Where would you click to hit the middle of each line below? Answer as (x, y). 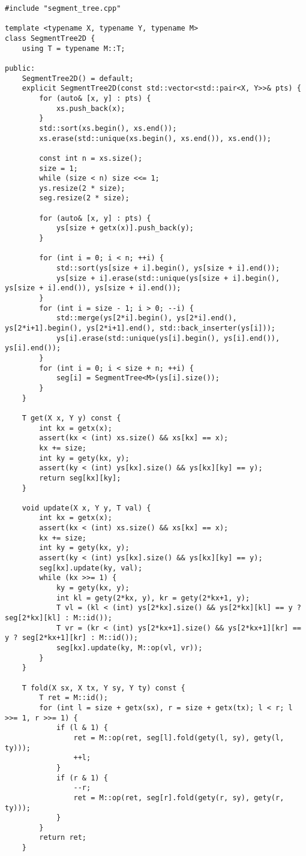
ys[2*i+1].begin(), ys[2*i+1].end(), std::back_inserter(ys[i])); (140, 328)
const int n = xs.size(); (91, 158)
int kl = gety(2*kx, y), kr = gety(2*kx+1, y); (153, 598)
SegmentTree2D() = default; (78, 78)
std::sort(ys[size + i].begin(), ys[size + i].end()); (168, 268)
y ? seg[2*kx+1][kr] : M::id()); (71, 638)
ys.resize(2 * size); (82, 188)
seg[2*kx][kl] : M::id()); (58, 618)
